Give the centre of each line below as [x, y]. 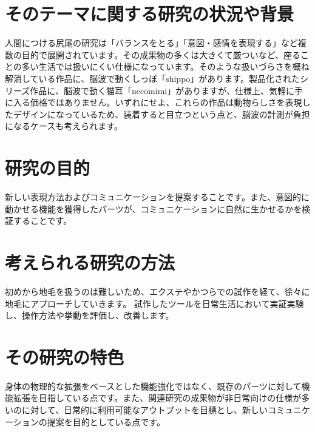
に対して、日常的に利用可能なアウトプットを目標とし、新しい [144, 410]
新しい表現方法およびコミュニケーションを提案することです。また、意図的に [157, 197]
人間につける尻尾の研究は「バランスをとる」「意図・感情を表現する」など [151, 43]
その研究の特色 [65, 356]
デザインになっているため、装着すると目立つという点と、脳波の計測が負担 [161, 114]
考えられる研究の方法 [90, 262]
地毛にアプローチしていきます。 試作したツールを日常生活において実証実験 [154, 303]
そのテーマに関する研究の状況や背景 [150, 14]
